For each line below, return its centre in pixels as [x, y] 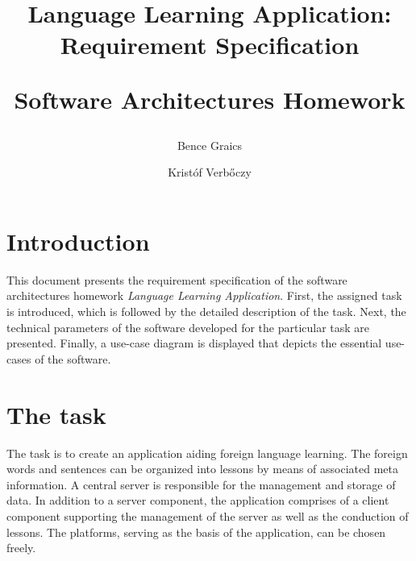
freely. [21, 548]
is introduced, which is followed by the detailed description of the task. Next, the [206, 312]
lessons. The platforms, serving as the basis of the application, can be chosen [196, 532]
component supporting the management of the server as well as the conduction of [208, 515]
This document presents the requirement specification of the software [177, 279]
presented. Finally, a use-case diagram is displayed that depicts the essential [194, 343]
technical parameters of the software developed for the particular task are [188, 327]
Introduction [78, 241]
